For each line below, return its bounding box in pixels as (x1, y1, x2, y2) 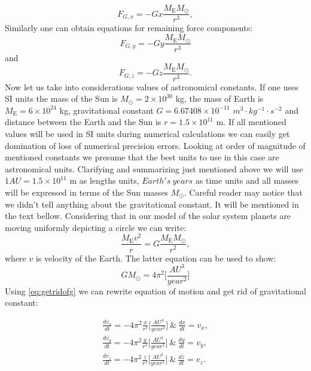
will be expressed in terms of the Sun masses (5, 185, 169, 198)
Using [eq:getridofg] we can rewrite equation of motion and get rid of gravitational (5, 284, 306, 297)
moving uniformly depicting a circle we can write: (5, 221, 187, 233)
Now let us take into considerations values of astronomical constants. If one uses (5, 80, 298, 93)
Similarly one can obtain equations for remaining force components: (5, 22, 253, 34)
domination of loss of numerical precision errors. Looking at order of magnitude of (5, 139, 306, 151)
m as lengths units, (69, 174, 139, 187)
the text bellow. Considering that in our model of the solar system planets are (5, 209, 291, 222)
